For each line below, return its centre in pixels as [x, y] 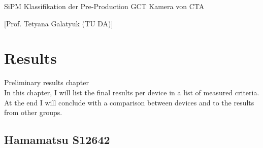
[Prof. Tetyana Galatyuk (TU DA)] [59, 23]
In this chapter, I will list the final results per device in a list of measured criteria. [132, 92]
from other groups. [33, 112]
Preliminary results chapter [46, 82]
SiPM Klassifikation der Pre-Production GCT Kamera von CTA [104, 6]
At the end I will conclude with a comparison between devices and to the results [129, 102]
